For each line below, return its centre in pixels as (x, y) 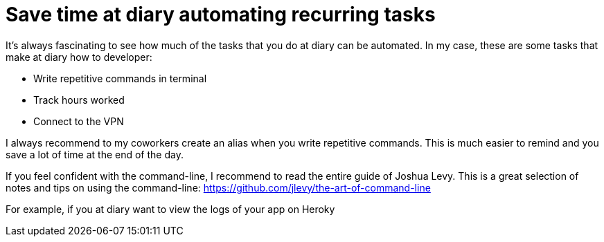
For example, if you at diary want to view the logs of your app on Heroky (170, 209)
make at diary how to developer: (79, 57)
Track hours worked (79, 100)
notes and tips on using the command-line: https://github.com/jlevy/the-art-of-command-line (218, 187)
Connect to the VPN (79, 121)
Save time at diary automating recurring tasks (221, 15)
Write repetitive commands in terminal (120, 78)
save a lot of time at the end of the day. (95, 154)
